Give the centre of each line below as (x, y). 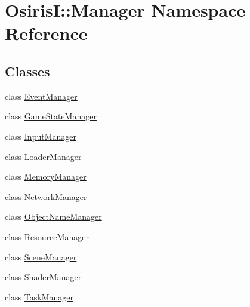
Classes (27, 71)
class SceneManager (41, 257)
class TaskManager (39, 297)
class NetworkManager (46, 196)
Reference (46, 33)
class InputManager (41, 136)
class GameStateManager (51, 116)
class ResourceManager (47, 236)
